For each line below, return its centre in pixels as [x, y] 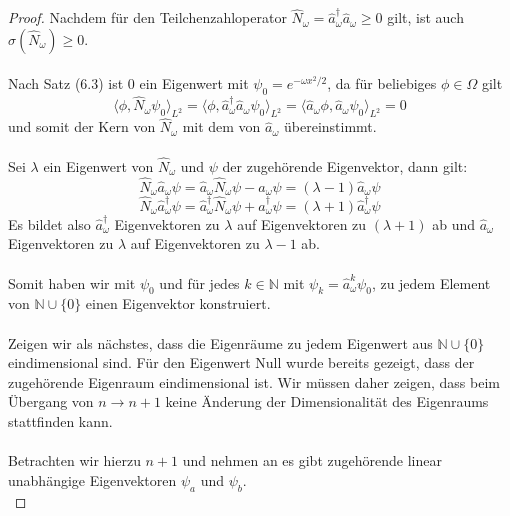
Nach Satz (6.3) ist [66, 83]
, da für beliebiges [382, 83]
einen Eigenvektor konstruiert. [178, 303]
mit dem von [221, 126]
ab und [454, 223]
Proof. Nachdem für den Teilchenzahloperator [147, 17]
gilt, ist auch [425, 17]
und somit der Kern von [82, 126]
